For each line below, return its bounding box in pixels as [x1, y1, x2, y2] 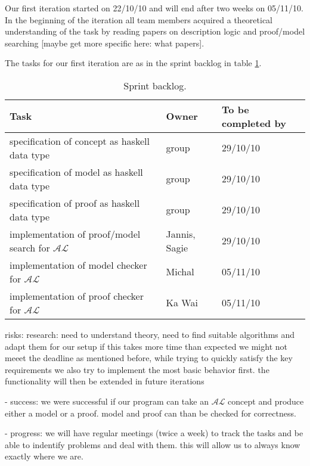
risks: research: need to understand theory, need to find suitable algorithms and [5, 328, 295, 340]
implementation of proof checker [10, 288, 144, 303]
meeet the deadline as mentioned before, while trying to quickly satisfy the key [5, 352, 293, 364]
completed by [222, 116, 286, 130]
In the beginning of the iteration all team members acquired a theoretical [5, 13, 273, 26]
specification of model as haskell [10, 164, 143, 179]
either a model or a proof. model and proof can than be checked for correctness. [5, 406, 296, 419]
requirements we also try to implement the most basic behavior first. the [5, 363, 269, 375]
